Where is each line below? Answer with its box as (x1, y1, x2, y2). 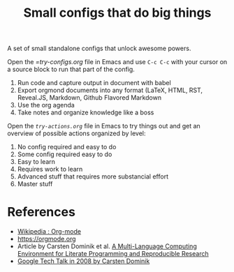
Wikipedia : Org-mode (17, 227, 82, 236)
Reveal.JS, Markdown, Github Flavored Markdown (17, 93, 162, 102)
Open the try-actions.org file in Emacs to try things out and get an (7, 122, 200, 130)
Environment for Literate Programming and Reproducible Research (17, 250, 209, 258)
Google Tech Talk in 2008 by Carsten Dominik (17, 257, 150, 266)
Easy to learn (17, 158, 56, 166)
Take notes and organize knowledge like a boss (17, 108, 154, 116)
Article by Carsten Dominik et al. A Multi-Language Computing (17, 242, 197, 250)
